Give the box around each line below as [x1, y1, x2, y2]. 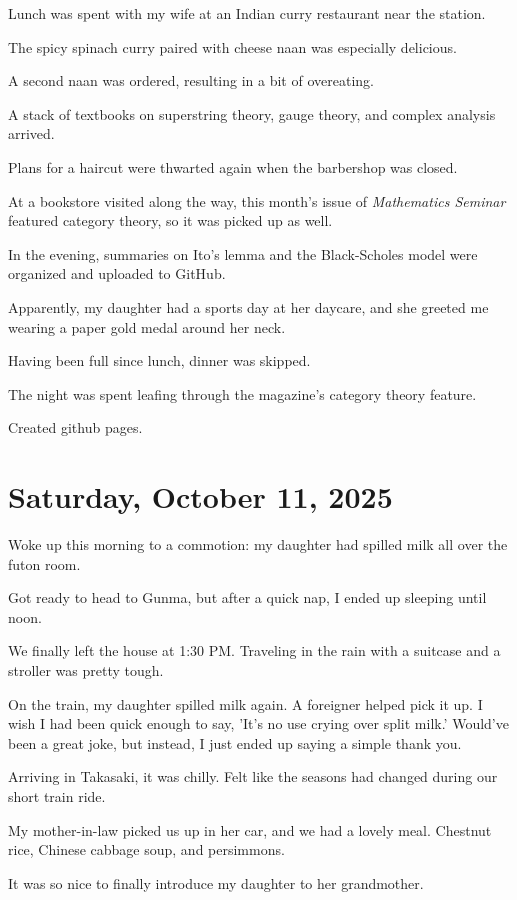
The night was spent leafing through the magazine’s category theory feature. [8, 383, 477, 404]
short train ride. [8, 785, 106, 806]
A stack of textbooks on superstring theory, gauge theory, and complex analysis [8, 103, 496, 124]
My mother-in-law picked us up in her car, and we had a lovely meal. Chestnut [8, 819, 492, 840]
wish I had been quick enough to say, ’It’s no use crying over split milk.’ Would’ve [8, 713, 509, 734]
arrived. [8, 123, 55, 144]
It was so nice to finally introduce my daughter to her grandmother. [8, 872, 424, 893]
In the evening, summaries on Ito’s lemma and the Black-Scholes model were [8, 243, 478, 264]
